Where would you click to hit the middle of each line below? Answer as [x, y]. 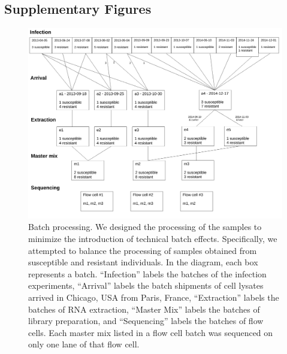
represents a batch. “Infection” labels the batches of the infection [147, 273]
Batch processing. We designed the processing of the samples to [145, 227]
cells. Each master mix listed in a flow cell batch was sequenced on [151, 332]
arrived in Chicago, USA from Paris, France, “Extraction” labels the [154, 297]
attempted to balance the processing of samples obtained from [143, 250]
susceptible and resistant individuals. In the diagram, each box [143, 262]
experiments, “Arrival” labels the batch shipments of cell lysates [146, 285]
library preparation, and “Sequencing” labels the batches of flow [146, 321]
